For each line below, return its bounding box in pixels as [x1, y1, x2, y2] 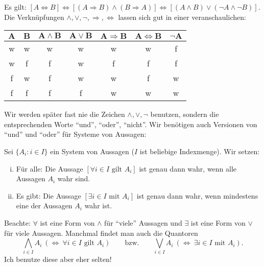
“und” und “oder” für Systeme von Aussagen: [4, 129, 147, 139]
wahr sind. [57, 173, 90, 184]
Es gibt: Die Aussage [16, 190, 81, 201]
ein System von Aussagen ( [50, 146, 134, 156]
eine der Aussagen [16, 200, 73, 211]
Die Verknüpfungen [4, 11, 64, 22]
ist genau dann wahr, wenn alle [139, 163, 237, 174]
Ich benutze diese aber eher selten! [4, 254, 112, 264]
